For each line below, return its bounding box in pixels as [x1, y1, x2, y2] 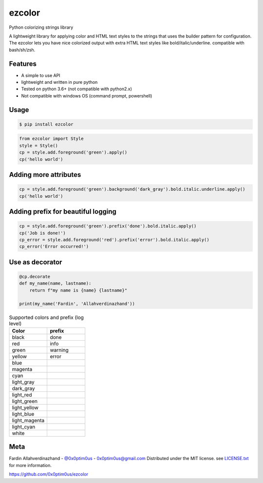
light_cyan [12, 423, 36, 430]
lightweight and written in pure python [21, 79, 98, 85]
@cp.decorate [19, 273, 51, 279]
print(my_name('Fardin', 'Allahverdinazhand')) [19, 301, 135, 307]
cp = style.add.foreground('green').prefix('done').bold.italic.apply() [19, 223, 197, 229]
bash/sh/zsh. [9, 47, 36, 53]
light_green [12, 398, 38, 405]
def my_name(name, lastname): [19, 281, 92, 286]
